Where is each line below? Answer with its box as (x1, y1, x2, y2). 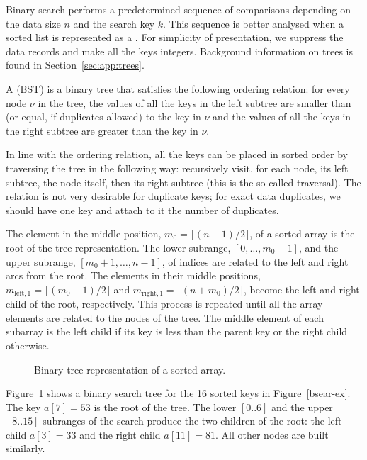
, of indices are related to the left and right (162, 254, 349, 269)
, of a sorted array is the (249, 226, 355, 241)
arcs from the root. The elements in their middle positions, (6, 268, 261, 283)
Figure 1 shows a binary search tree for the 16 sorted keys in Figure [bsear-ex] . (6, 386, 351, 400)
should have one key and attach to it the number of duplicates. (6, 202, 279, 217)
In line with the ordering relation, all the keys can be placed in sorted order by (6, 147, 349, 162)
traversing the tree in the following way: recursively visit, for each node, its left (6, 160, 349, 175)
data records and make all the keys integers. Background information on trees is (6, 43, 354, 58)
